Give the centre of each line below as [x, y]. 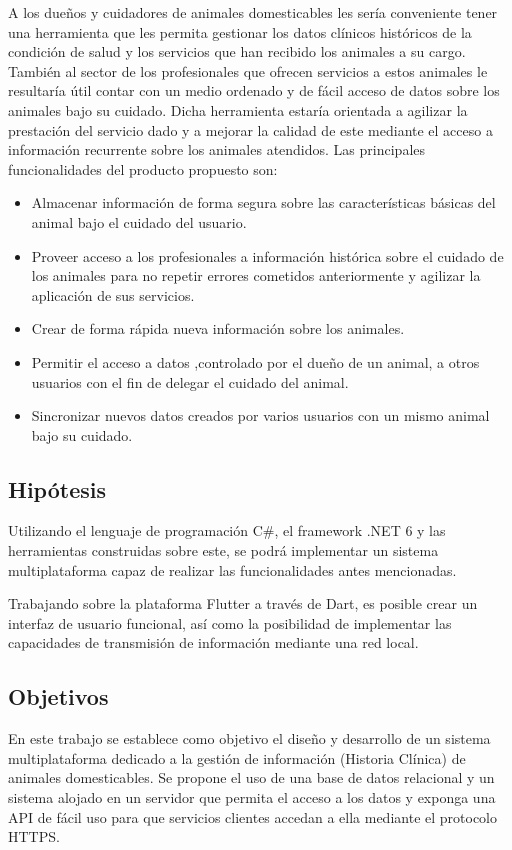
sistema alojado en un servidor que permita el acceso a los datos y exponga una [252, 797]
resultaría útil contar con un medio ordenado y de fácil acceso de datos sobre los [254, 90]
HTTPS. [34, 836]
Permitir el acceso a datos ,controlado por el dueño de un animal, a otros [255, 361]
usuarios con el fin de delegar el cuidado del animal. [190, 381]
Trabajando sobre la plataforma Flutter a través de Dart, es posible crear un [243, 603]
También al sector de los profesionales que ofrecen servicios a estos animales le [248, 70]
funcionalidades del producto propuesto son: [143, 168]
